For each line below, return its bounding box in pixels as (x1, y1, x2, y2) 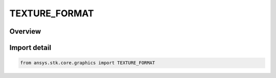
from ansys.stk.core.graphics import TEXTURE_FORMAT (20, 60, 155, 66)
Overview (9, 27, 41, 36)
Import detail (9, 43, 51, 52)
